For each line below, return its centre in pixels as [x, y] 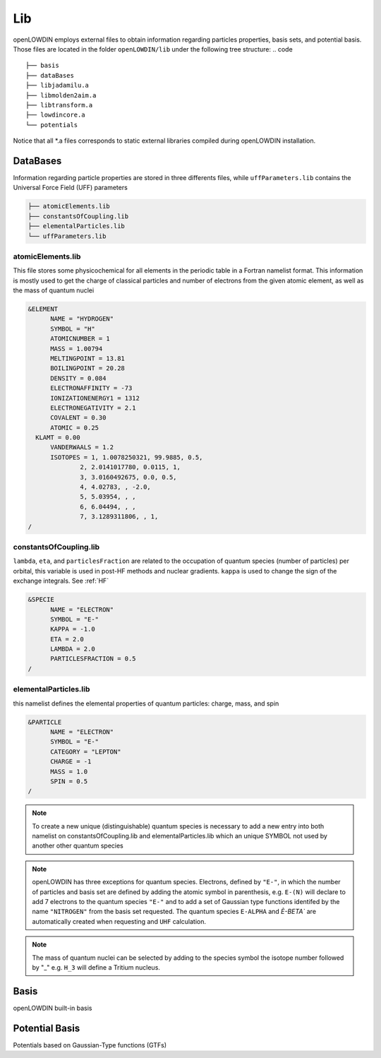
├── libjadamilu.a [58, 85]
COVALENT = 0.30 [78, 418]
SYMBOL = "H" [73, 329]
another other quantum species [78, 846]
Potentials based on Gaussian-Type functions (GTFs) [90, 1045]
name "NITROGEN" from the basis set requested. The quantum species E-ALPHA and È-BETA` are [174, 912]
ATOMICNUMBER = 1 [80, 339]
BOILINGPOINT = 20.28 [87, 368]
